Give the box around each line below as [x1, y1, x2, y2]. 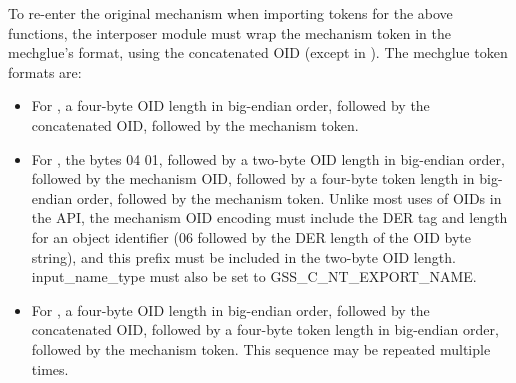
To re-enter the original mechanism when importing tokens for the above [8, 3, 453, 23]
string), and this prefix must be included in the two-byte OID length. [31, 246, 456, 267]
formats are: [8, 61, 82, 82]
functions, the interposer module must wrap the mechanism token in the [8, 22, 451, 43]
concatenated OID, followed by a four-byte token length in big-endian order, [31, 319, 499, 340]
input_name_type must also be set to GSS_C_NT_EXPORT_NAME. [31, 266, 477, 287]
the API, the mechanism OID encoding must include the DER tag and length [31, 207, 508, 228]
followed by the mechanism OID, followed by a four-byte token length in [31, 168, 475, 189]
